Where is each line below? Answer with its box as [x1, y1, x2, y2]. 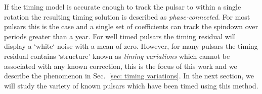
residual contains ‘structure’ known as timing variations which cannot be [4, 50, 230, 61]
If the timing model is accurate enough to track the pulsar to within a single [4, 2, 241, 12]
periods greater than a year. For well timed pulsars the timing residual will [4, 31, 236, 41]
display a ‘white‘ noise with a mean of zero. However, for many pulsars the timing [4, 41, 258, 51]
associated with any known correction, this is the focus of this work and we [4, 60, 237, 71]
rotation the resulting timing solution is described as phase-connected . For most [4, 11, 250, 22]
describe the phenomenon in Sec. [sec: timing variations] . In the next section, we [4, 70, 254, 81]
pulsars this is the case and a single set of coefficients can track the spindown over [4, 21, 258, 32]
